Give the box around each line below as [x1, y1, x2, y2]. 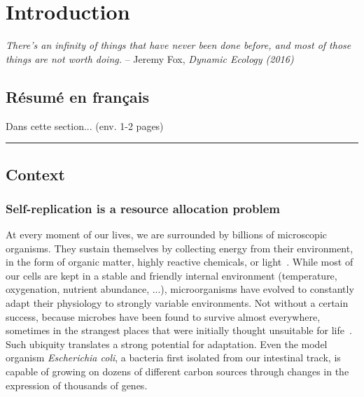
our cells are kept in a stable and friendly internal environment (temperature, [6, 268, 337, 282]
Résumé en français [6, 85, 150, 107]
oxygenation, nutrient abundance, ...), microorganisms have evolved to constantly [6, 282, 354, 296]
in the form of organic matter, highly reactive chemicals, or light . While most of [6, 254, 353, 269]
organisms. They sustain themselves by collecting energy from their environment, [6, 240, 353, 255]
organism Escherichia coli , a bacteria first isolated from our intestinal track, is [6, 350, 341, 365]
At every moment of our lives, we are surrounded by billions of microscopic [6, 227, 328, 242]
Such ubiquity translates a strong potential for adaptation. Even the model [6, 336, 328, 351]
